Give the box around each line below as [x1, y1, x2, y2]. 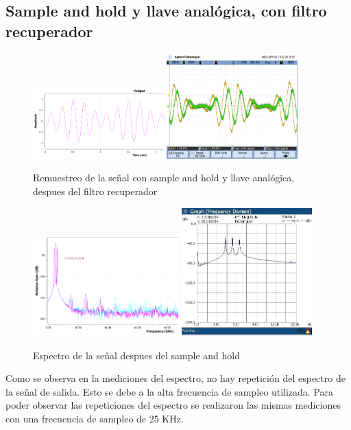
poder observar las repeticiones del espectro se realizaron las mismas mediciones [5, 398, 341, 412]
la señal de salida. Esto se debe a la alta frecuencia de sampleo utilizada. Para [5, 384, 333, 398]
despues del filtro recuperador [33, 183, 158, 198]
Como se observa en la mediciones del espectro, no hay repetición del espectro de [5, 371, 346, 385]
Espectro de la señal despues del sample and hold [33, 348, 240, 362]
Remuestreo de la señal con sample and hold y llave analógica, [33, 170, 295, 185]
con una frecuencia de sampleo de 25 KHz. [5, 411, 184, 426]
